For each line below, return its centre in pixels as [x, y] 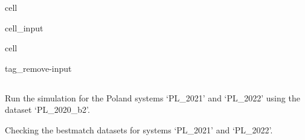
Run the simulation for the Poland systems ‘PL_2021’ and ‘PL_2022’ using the [152, 97]
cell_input [24, 27]
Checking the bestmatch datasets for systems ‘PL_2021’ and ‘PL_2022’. [139, 129]
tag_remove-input [38, 68]
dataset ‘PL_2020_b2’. [47, 110]
